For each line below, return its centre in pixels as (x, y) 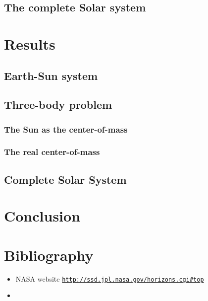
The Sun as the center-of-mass (66, 129)
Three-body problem (58, 105)
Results (30, 43)
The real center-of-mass (52, 152)
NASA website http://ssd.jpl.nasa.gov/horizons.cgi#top (110, 278)
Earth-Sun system (51, 75)
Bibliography (49, 255)
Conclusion (42, 216)
